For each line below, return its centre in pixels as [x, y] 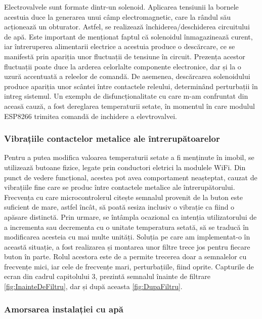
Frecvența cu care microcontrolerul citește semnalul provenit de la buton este [123, 197]
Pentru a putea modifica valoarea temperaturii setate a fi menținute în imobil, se [129, 157]
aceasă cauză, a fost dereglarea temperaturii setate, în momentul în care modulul [129, 106]
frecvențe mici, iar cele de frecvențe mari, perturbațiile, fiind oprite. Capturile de [129, 266]
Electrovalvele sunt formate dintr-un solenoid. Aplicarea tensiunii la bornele [121, 7]
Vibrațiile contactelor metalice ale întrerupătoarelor [112, 138]
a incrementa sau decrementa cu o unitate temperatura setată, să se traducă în [126, 227]
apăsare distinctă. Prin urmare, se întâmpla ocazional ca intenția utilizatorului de [130, 216]
